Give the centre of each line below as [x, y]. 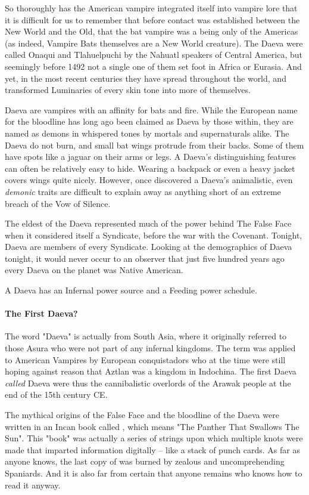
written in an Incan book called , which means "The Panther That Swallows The [152, 426]
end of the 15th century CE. [56, 395]
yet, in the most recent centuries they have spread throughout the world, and [146, 78]
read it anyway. [33, 485]
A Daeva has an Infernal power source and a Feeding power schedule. [131, 290]
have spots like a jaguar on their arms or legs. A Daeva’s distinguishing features [151, 157]
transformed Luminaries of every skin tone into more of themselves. [128, 90]
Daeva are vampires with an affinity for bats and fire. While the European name [151, 109]
